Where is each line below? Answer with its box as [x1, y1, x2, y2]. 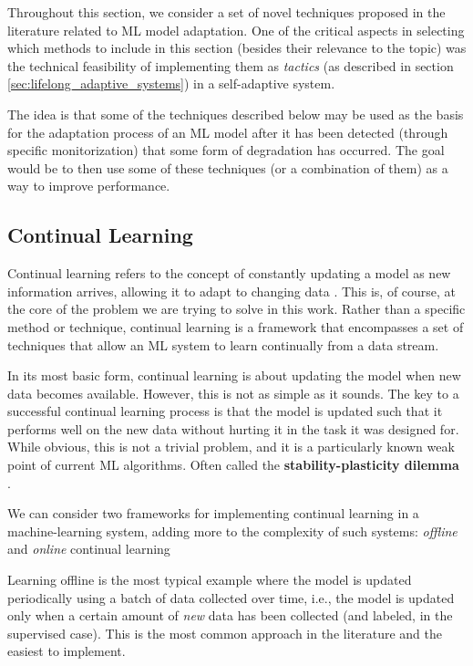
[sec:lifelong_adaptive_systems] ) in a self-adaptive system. [7, 74, 335, 93]
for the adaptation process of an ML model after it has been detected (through [7, 122, 448, 141]
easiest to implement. [7, 641, 126, 661]
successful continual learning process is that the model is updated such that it [7, 401, 443, 421]
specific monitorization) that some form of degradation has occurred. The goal [7, 140, 445, 160]
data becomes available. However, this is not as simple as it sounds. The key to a [7, 383, 459, 402]
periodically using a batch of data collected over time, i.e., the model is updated [7, 588, 455, 607]
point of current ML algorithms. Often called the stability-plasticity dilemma [7, 455, 459, 474]
